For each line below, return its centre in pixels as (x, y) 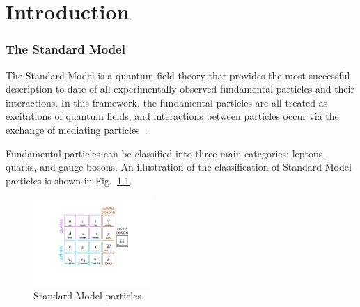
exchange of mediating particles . (77, 129)
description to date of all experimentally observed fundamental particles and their (180, 89)
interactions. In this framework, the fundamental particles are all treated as (167, 102)
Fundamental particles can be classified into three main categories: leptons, (166, 153)
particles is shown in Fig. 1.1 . (69, 180)
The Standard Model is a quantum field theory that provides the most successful (178, 75)
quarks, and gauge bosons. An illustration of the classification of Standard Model (179, 167)
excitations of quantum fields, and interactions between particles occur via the (172, 116)
